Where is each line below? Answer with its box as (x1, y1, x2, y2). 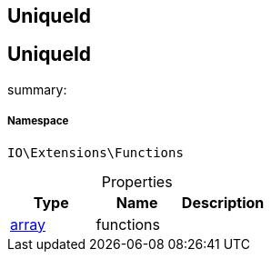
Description (181, 193, 265, 212)
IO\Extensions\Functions (7, 144, 184, 160)
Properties (101, 172, 173, 191)
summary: (7, 81, 67, 97)
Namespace (7, 115, 69, 128)
